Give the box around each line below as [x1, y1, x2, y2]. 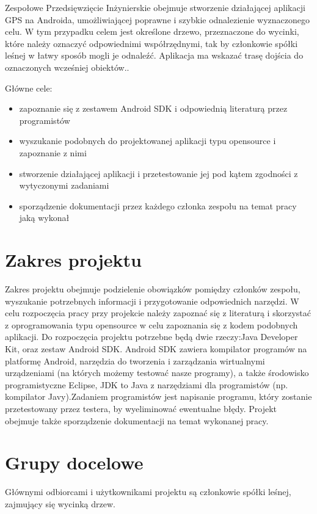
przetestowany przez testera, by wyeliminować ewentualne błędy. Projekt [5, 402, 277, 414]
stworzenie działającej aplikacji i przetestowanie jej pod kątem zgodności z [19, 167, 298, 179]
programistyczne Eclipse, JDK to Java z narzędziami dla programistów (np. [5, 378, 288, 391]
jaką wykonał [19, 211, 70, 224]
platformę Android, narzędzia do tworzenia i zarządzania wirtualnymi [5, 354, 265, 367]
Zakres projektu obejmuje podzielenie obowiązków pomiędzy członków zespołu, [5, 283, 301, 295]
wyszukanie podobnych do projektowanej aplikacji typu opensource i [19, 134, 276, 147]
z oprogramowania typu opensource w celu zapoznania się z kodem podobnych [5, 318, 298, 331]
